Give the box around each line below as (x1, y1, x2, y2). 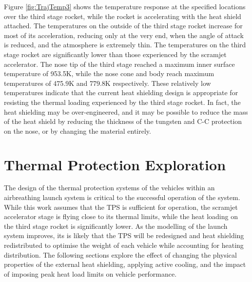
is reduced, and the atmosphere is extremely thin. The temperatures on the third (4, 40, 246, 50)
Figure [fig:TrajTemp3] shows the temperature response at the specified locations (4, 1, 246, 11)
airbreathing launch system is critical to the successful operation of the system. (4, 192, 240, 202)
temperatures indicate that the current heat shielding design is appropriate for (4, 87, 238, 98)
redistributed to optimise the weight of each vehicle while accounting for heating (4, 240, 244, 250)
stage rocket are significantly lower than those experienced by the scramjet (4, 49, 227, 59)
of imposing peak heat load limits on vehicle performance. (4, 268, 177, 279)
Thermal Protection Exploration (4, 154, 226, 174)
